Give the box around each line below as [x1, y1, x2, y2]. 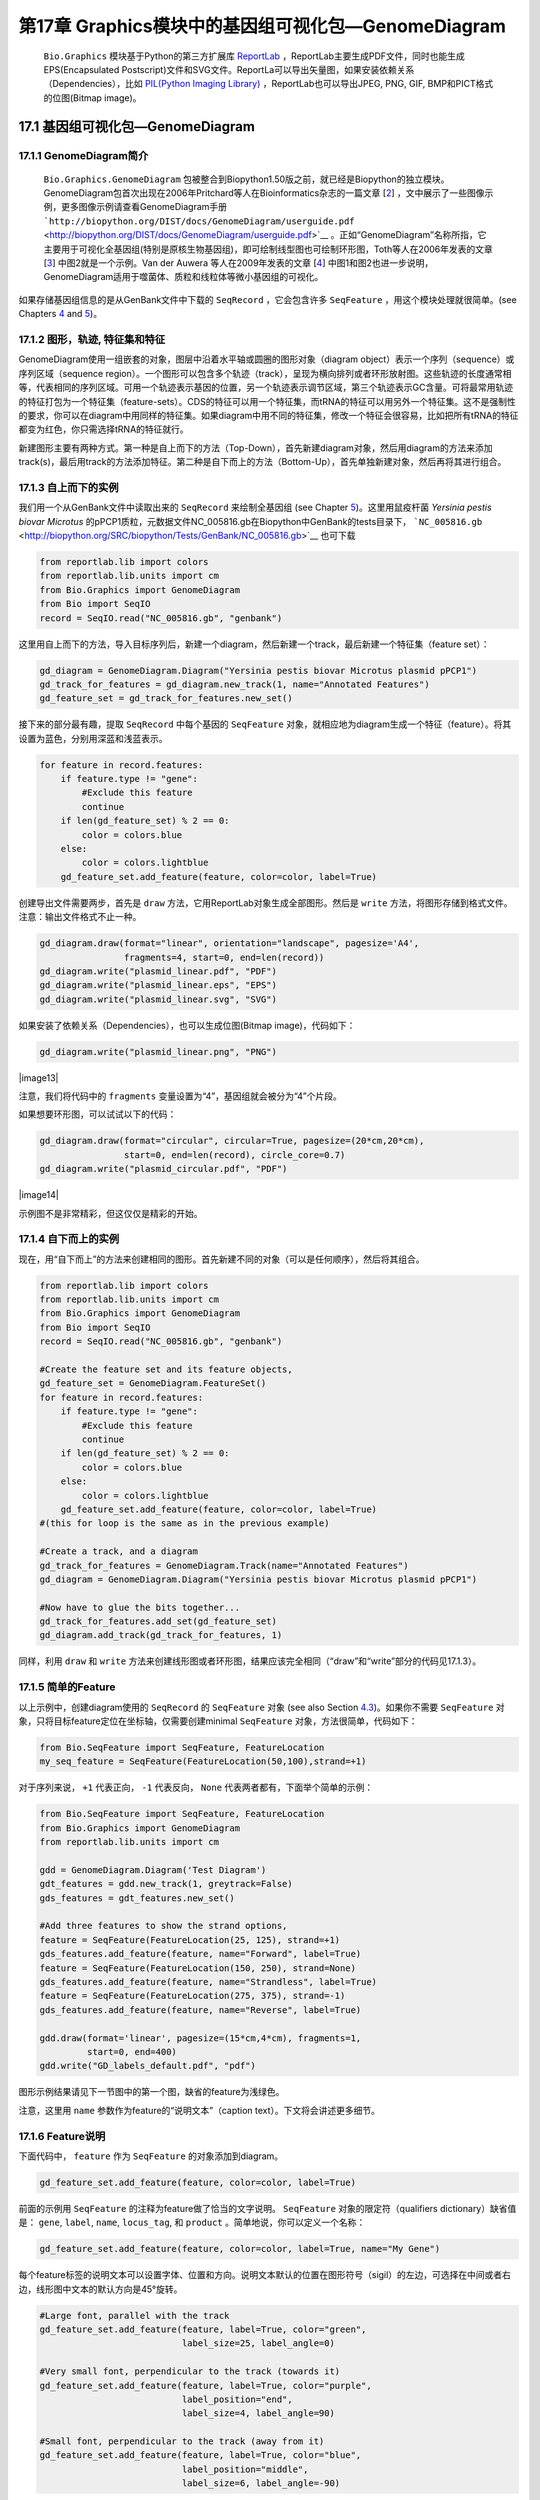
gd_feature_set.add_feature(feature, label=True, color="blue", [39, 2450, 362, 2461]
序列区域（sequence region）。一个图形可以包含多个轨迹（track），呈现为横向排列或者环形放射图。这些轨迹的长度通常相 [18, 367, 512, 379]
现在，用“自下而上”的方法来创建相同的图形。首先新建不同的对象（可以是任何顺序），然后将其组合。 [18, 1253, 425, 1265]
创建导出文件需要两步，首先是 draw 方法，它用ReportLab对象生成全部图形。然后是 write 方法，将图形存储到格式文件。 [18, 896, 513, 909]
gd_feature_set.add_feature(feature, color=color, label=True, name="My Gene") [39, 2243, 441, 2255]
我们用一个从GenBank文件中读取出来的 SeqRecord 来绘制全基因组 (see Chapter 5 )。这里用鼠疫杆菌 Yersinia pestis [18, 501, 492, 514]
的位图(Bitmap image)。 [43, 91, 142, 104]
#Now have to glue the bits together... [39, 1601, 240, 1613]
